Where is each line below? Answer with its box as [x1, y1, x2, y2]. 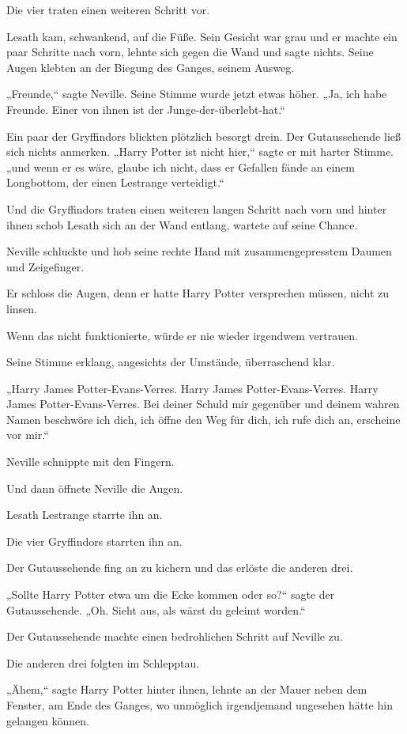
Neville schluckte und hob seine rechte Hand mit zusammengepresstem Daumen [6, 243, 392, 259]
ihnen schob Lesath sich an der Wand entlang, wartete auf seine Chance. [6, 216, 358, 233]
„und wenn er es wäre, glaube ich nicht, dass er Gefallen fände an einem [6, 158, 356, 175]
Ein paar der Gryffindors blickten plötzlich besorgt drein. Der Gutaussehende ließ [6, 127, 401, 144]
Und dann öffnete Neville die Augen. [6, 479, 183, 496]
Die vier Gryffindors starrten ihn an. [6, 532, 183, 549]
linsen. [6, 300, 37, 316]
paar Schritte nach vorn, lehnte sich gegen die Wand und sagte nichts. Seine [6, 44, 374, 60]
